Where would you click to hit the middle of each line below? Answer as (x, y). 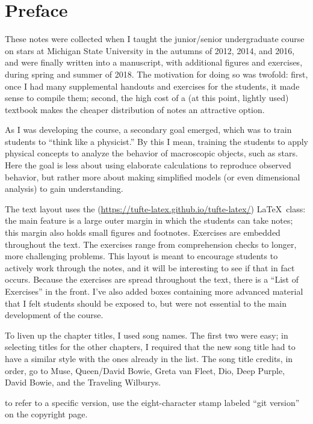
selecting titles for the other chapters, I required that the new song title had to (150, 347)
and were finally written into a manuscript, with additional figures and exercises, (154, 62)
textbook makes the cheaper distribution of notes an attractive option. (135, 109)
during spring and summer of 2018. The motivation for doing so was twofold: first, (156, 74)
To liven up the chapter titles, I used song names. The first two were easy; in (147, 335)
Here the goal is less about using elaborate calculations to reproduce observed (148, 165)
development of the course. (54, 315)
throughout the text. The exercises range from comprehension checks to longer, (151, 244)
